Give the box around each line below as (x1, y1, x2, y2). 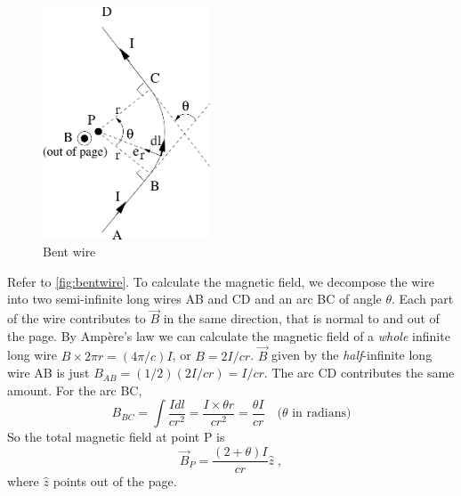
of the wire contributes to (7, 309, 146, 328)
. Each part (392, 289, 454, 308)
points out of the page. (53, 472, 177, 491)
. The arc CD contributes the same (263, 363, 455, 382)
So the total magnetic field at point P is (7, 427, 225, 446)
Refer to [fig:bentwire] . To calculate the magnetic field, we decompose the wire (7, 272, 434, 290)
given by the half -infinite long (271, 346, 433, 364)
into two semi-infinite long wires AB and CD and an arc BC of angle (7, 289, 382, 308)
